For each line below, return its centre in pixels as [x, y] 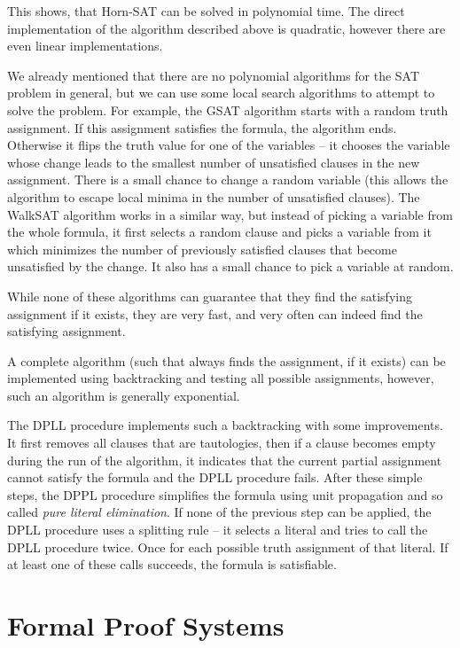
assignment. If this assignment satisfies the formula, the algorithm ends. [202, 127]
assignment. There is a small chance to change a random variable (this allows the [228, 180]
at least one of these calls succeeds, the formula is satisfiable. [172, 564]
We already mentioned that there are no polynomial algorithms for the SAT [214, 75]
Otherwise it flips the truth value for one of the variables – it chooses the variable [229, 145]
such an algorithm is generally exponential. [124, 395]
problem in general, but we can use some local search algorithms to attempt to [221, 93]
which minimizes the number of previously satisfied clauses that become [202, 249]
